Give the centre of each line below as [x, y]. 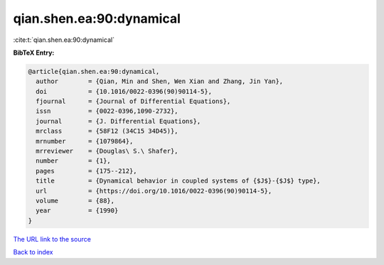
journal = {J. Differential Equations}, [118, 121]
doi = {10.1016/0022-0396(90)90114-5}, [124, 91]
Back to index [33, 252]
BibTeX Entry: [34, 53]
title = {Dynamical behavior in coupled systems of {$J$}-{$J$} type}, [178, 181]
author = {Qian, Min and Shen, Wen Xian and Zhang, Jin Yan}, [160, 81]
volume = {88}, [75, 201]
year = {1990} [77, 211]
